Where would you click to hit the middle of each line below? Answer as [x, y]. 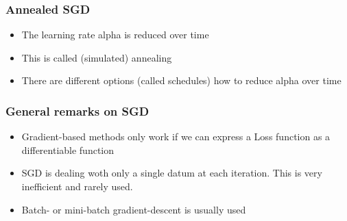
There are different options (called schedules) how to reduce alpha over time [181, 80]
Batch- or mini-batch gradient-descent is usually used [134, 209]
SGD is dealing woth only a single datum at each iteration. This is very [172, 173]
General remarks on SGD [77, 110]
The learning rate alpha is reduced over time [115, 35]
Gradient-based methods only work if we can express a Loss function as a [176, 136]
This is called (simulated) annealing [97, 57]
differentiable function [68, 149]
